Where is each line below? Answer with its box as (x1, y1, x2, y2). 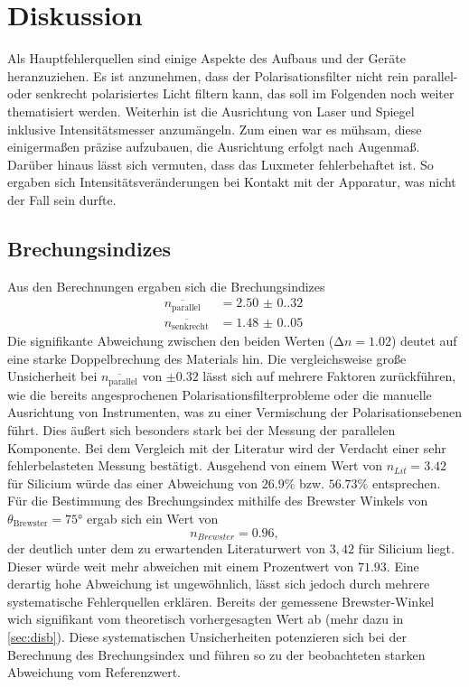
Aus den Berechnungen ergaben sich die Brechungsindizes (7, 276, 325, 295)
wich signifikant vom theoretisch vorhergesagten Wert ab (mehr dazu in (7, 609, 404, 628)
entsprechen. (371, 473, 441, 492)
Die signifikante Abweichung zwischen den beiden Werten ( (7, 331, 334, 350)
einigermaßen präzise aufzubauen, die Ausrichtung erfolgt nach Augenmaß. (7, 137, 420, 156)
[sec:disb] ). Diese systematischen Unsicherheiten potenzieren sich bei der (7, 627, 407, 646)
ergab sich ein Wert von (86, 509, 219, 528)
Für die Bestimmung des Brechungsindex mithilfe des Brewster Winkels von (7, 491, 428, 510)
